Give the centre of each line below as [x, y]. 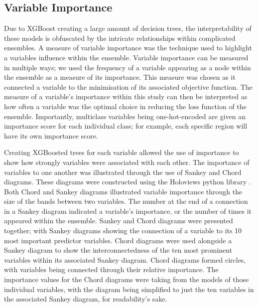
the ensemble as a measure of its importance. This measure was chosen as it [120, 77]
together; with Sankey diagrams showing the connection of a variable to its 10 [123, 230]
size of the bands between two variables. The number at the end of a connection [126, 201]
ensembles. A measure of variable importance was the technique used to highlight [128, 48]
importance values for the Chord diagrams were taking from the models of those [127, 279]
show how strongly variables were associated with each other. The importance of [127, 162]
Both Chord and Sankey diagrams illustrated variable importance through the [123, 191]
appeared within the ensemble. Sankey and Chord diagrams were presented [119, 221]
